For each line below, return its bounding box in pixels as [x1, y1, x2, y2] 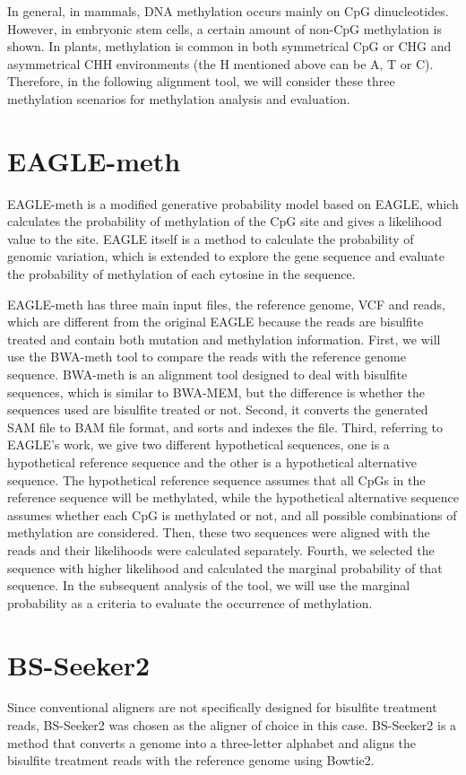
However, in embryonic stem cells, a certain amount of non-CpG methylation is [7, 19, 442, 38]
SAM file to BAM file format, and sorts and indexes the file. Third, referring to [7, 417, 444, 436]
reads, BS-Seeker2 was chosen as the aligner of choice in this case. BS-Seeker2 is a [7, 716, 457, 735]
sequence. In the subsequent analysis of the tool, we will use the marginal [7, 576, 410, 595]
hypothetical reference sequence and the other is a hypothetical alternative [7, 453, 417, 471]
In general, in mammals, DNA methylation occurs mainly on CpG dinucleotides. [7, 2, 449, 20]
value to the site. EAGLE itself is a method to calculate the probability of [7, 229, 414, 248]
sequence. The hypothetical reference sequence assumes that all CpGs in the [7, 470, 426, 489]
